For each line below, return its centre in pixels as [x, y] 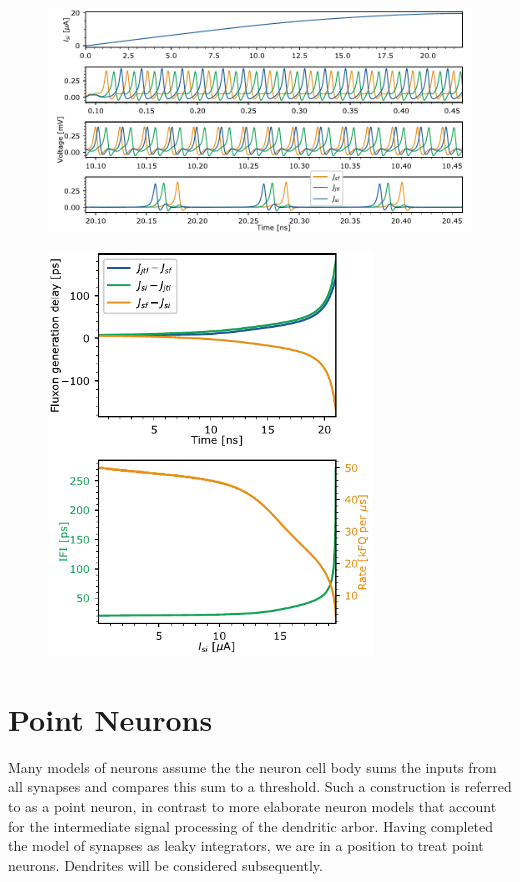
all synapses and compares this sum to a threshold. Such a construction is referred [260, 786]
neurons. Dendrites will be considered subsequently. [165, 864]
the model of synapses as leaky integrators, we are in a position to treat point [246, 845]
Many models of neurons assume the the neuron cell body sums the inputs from [252, 766]
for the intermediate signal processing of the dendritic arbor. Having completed [251, 825]
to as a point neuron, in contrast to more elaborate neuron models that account [252, 806]
